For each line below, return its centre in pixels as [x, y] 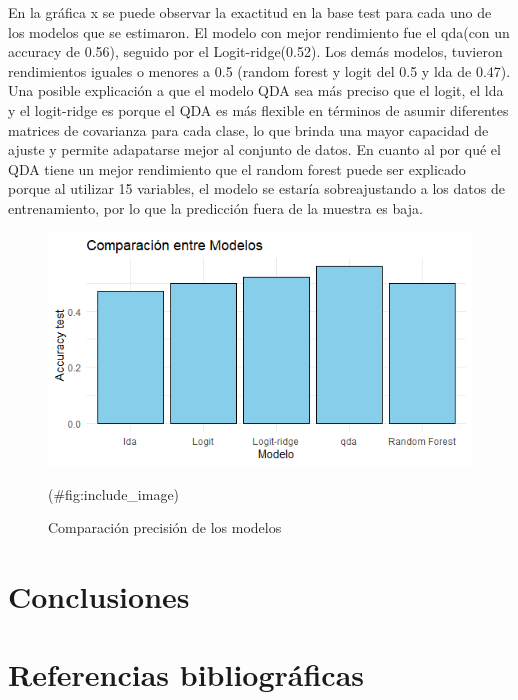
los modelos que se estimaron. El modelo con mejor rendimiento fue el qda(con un [259, 31]
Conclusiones [99, 596]
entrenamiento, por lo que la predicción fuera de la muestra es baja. [215, 207]
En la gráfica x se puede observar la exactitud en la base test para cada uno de [250, 12]
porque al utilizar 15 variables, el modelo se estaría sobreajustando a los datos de [256, 188]
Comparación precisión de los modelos [165, 527]
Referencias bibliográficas [186, 674]
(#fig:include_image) [114, 493]
